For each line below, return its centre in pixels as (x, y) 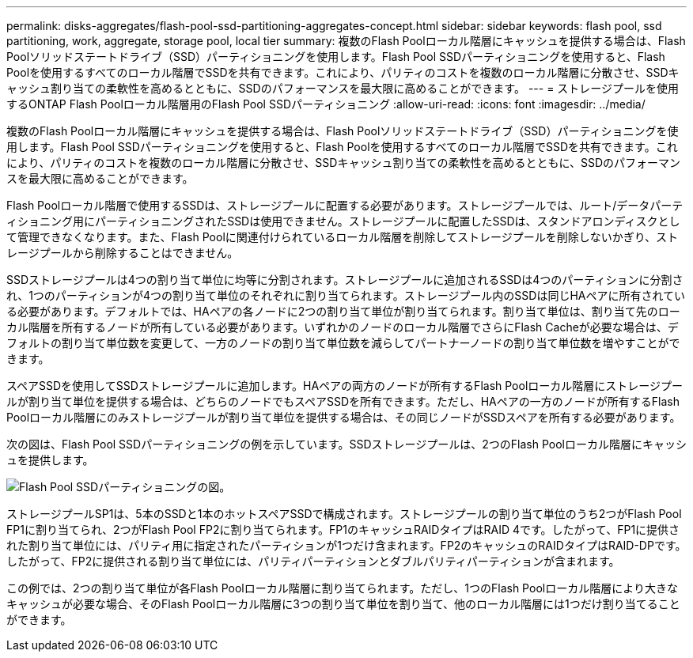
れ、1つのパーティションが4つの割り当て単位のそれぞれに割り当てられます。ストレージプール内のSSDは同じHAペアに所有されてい (346, 295)
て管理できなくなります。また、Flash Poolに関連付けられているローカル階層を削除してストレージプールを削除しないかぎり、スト (343, 237)
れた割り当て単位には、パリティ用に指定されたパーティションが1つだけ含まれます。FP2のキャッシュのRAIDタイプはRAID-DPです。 (346, 545)
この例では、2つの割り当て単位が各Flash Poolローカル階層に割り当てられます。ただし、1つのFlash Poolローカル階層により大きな (342, 588)
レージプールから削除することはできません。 (123, 253)
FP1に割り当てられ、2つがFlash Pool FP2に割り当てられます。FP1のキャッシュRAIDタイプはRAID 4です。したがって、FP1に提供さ (343, 529)
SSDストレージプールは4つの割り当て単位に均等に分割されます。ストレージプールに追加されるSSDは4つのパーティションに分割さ (345, 280)
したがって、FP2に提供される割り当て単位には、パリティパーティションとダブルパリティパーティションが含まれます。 (313, 561)
